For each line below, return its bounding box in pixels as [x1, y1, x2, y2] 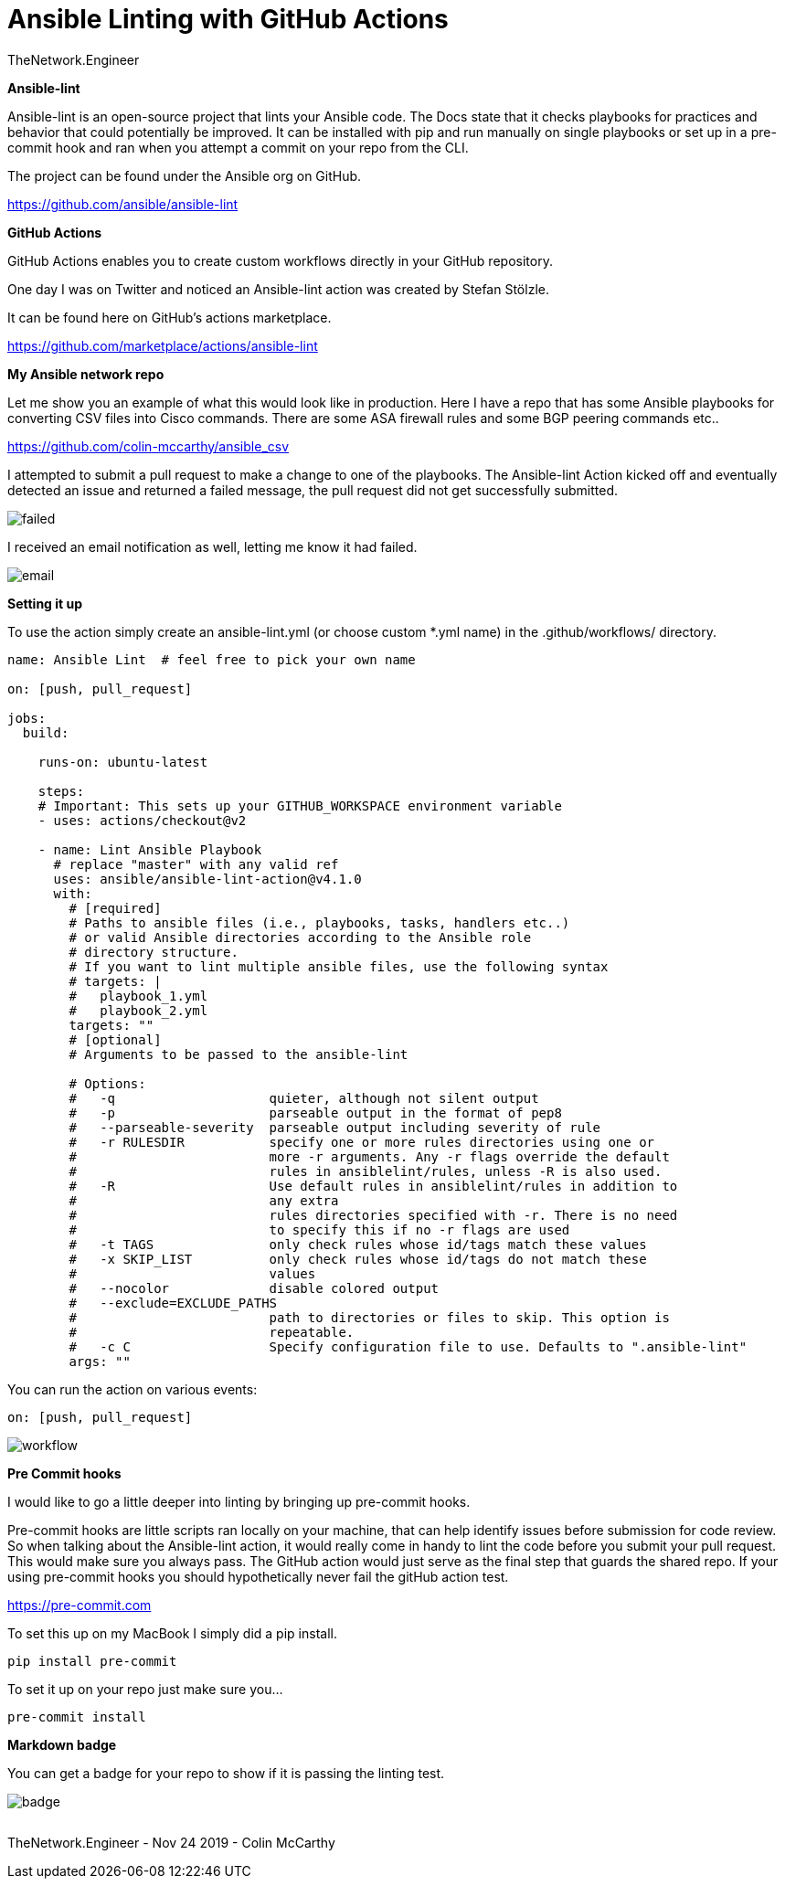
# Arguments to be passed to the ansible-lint [69, 1046, 408, 1062]
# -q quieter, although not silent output [69, 1090, 539, 1106]
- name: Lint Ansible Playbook [37, 842, 262, 857]
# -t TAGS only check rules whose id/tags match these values [69, 1236, 647, 1252]
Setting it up [7, 595, 83, 611]
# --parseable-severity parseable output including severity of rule [69, 1119, 601, 1135]
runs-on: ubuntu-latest [37, 754, 208, 769]
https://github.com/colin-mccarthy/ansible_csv [7, 438, 290, 454]
